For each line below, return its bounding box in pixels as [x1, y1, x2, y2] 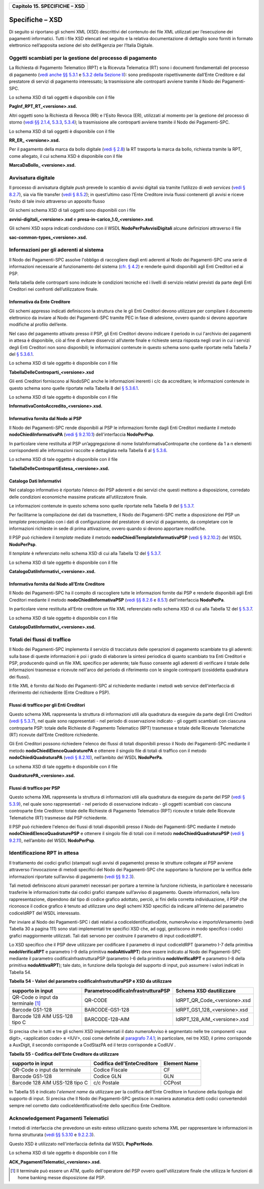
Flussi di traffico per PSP [9, 785, 61, 791]
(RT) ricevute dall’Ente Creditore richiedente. [9, 732, 99, 738]
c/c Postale [93, 1079, 120, 1086]
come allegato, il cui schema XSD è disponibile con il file [9, 153, 123, 159]
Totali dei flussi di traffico [9, 636, 71, 643]
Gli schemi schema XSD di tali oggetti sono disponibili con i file [9, 207, 136, 213]
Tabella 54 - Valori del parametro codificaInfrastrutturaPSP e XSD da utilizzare [9, 978, 172, 984]
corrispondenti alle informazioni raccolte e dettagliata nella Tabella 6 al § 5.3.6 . [9, 447, 168, 453]
